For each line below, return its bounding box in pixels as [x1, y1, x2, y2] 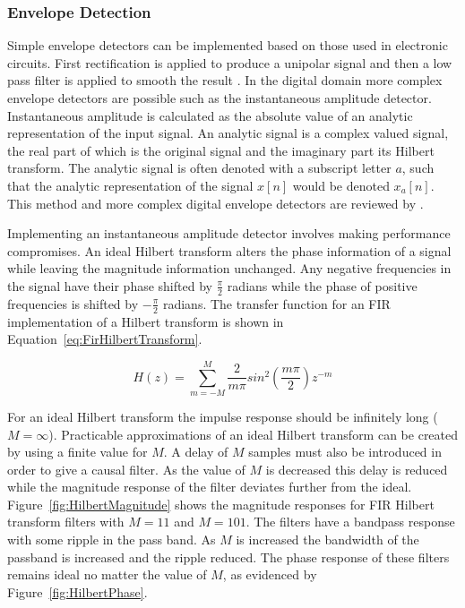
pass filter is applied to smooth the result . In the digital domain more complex [7, 71, 443, 90]
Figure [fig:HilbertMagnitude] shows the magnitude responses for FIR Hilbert [7, 494, 435, 513]
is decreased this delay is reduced [265, 459, 448, 478]
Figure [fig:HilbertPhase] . [7, 582, 148, 601]
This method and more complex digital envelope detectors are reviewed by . [7, 193, 424, 212]
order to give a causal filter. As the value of [7, 459, 245, 478]
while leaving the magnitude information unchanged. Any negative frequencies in [7, 259, 452, 278]
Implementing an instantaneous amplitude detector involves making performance [7, 224, 451, 243]
